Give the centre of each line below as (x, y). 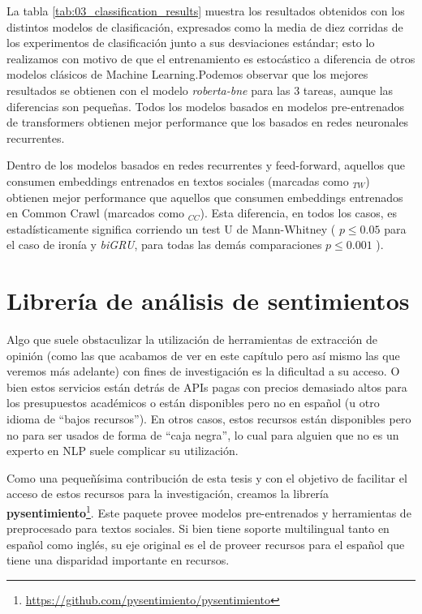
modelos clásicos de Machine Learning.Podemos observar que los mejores (187, 74)
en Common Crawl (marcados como (96, 213)
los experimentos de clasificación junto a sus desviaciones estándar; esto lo (191, 43)
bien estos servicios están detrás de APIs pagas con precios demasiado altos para (207, 386)
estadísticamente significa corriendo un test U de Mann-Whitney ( (171, 228)
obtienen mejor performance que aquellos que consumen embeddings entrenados (205, 197)
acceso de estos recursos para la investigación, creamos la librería (168, 494)
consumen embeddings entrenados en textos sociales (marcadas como (178, 180)
